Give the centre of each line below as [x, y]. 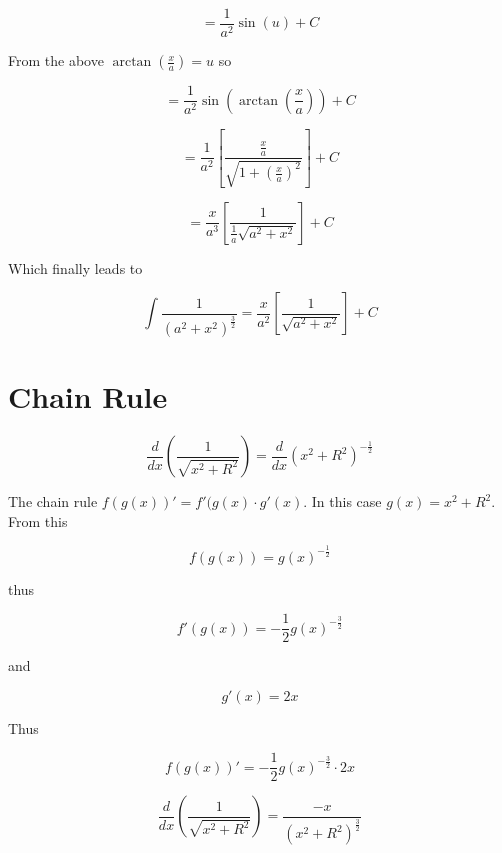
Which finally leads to [75, 267]
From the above [56, 60]
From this [38, 520]
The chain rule [53, 501]
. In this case [342, 501]
